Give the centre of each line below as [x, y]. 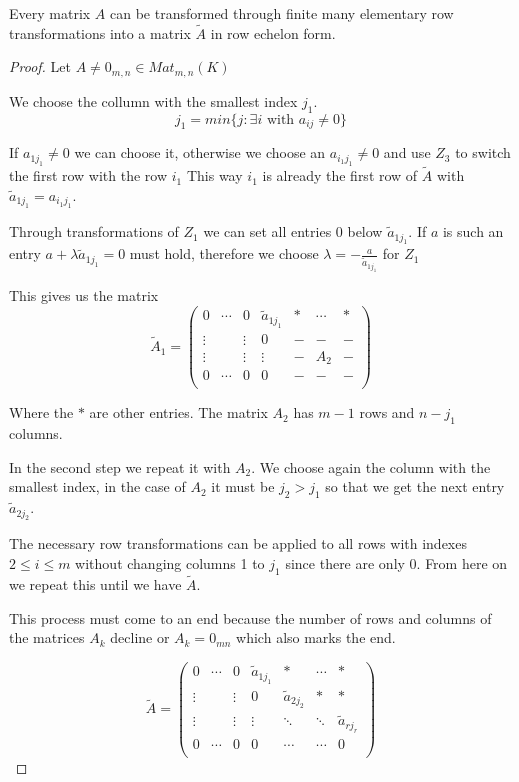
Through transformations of [94, 231]
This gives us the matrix [84, 295]
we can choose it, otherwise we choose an [200, 152]
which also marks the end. [316, 637]
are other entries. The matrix [178, 412]
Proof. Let [40, 66]
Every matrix [50, 13]
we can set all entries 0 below [293, 231]
